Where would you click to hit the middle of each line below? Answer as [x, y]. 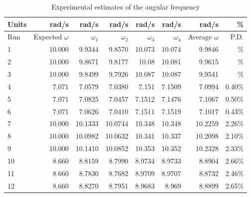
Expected [48, 37]
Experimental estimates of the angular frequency [126, 6]
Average [200, 37]
